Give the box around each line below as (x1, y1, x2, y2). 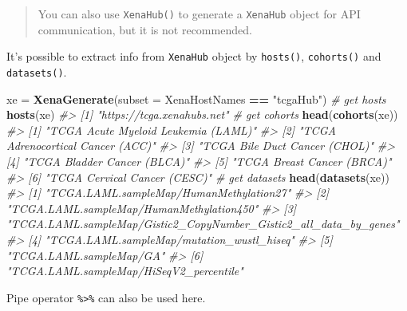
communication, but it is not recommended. (38, 21, 252, 37)
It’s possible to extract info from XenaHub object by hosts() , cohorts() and (6, 48, 381, 65)
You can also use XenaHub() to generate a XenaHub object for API (38, 6, 361, 22)
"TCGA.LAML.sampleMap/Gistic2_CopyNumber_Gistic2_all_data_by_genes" (6, 215, 400, 232)
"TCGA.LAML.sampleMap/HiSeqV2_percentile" (6, 262, 243, 279)
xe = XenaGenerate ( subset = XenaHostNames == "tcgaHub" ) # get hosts (6, 90, 386, 107)
